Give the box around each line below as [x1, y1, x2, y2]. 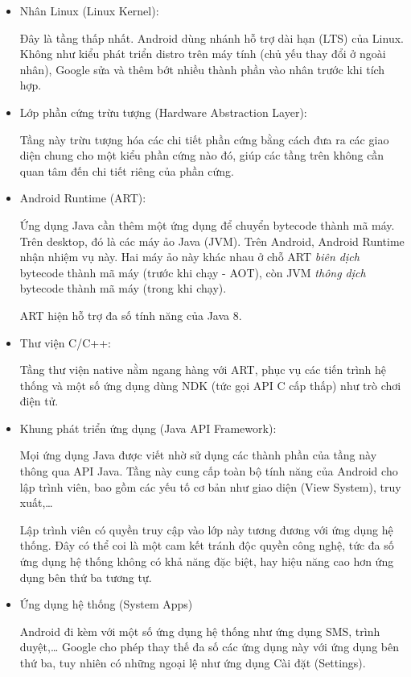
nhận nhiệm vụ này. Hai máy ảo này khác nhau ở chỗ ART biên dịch [19, 248, 360, 265]
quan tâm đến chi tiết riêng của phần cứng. [19, 162, 234, 179]
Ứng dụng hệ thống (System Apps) [19, 596, 193, 613]
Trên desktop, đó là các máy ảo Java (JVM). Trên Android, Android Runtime [19, 232, 405, 249]
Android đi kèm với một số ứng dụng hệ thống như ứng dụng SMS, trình [19, 622, 380, 639]
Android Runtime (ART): [19, 189, 146, 206]
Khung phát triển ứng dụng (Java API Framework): [19, 419, 277, 436]
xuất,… [19, 494, 53, 511]
